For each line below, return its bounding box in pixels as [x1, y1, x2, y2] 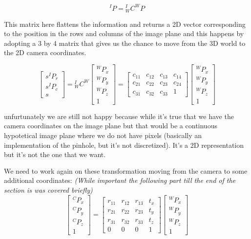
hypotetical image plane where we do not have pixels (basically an [4, 130, 202, 140]
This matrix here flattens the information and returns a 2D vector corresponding [4, 19, 246, 29]
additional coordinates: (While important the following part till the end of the [4, 175, 236, 185]
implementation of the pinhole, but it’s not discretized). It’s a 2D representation [4, 139, 244, 150]
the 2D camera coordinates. [4, 47, 86, 58]
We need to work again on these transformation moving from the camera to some [4, 165, 248, 176]
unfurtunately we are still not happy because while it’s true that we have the [4, 111, 234, 121]
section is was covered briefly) [4, 184, 93, 195]
